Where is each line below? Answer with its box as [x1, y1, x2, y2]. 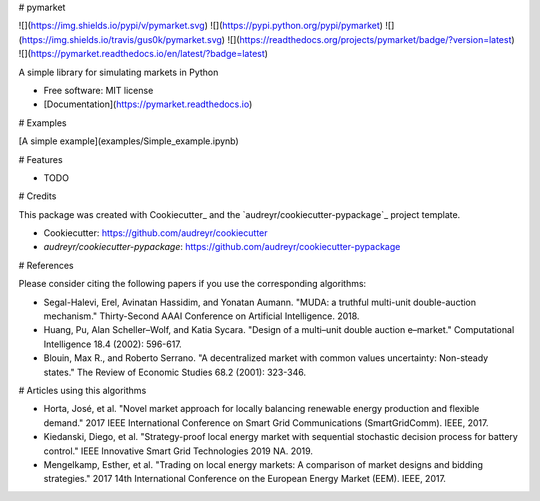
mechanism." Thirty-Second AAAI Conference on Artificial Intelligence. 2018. [43, 310, 360, 322]
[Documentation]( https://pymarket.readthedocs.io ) [43, 98, 253, 110]
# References [18, 259, 74, 271]
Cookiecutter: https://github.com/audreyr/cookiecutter [43, 227, 269, 239]
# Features [18, 153, 64, 165]
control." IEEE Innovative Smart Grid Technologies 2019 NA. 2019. [43, 445, 314, 457]
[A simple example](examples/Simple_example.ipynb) [18, 135, 239, 147]
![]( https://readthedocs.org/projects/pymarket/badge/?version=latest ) [226, 33, 515, 45]
